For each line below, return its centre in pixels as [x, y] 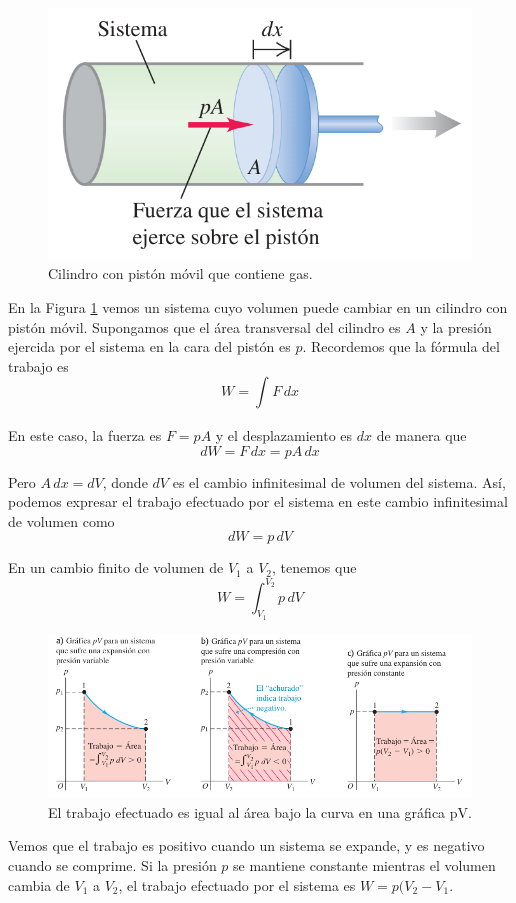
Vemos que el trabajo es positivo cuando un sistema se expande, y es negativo [246, 845]
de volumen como [61, 520]
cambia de [39, 884]
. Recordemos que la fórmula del [401, 346]
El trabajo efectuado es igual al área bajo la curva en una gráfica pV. [260, 811]
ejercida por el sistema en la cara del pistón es [149, 346]
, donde [125, 481]
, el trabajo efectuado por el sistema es [237, 884]
